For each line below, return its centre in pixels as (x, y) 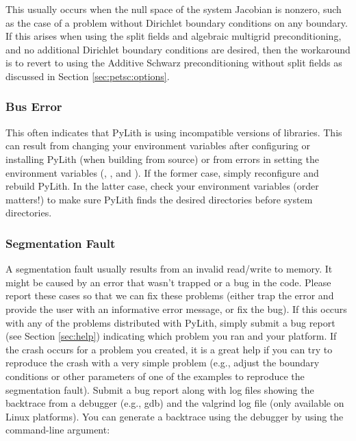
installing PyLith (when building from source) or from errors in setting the (162, 159)
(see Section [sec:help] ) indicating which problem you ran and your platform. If (171, 336)
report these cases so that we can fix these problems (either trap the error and (170, 295)
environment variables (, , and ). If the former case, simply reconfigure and (162, 172)
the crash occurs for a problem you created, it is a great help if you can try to (169, 349)
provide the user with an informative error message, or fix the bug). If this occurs (176, 308)
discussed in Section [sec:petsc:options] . (88, 76)
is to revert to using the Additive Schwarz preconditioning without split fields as (174, 63)
